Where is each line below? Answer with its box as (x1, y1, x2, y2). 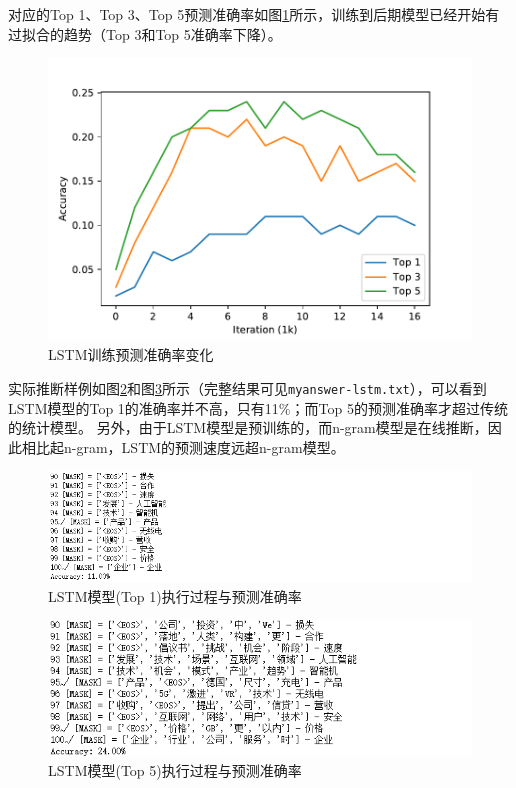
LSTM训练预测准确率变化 (48, 344, 214, 365)
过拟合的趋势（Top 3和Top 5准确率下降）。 (8, 23, 282, 44)
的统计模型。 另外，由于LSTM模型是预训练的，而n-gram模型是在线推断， (8, 417, 488, 438)
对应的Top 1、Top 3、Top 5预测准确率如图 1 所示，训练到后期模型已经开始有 (8, 4, 500, 24)
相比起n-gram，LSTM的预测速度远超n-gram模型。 (21, 436, 345, 457)
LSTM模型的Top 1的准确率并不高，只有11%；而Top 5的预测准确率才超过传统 (8, 397, 508, 418)
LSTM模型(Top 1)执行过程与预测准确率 (48, 585, 302, 606)
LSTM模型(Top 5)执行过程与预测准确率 (48, 760, 302, 781)
